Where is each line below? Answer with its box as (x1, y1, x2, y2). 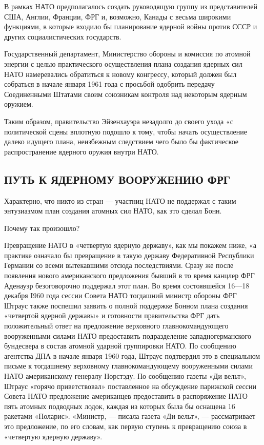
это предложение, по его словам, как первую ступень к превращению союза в (4, 420, 247, 431)
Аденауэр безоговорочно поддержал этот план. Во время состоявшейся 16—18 (4, 280, 250, 291)
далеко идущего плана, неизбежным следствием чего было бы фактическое (4, 136, 239, 147)
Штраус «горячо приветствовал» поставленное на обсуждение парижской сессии (4, 380, 257, 391)
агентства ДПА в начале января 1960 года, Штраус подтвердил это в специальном (4, 350, 260, 361)
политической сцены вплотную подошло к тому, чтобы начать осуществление (4, 126, 248, 137)
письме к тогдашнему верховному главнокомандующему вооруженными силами (4, 360, 253, 371)
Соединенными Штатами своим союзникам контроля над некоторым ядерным (4, 88, 247, 99)
